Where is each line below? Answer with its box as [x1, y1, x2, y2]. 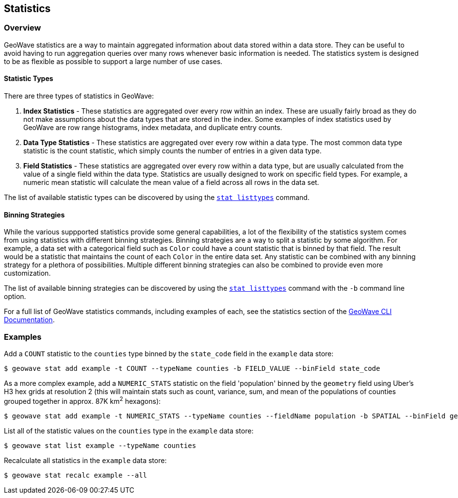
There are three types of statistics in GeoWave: [4, 92, 154, 100]
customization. [4, 269, 51, 278]
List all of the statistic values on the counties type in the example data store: [4, 426, 254, 435]
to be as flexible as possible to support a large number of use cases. [4, 57, 223, 66]
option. [4, 292, 26, 301]
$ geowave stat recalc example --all [4, 471, 147, 479]
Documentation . [4, 315, 55, 324]
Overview [4, 23, 41, 33]
